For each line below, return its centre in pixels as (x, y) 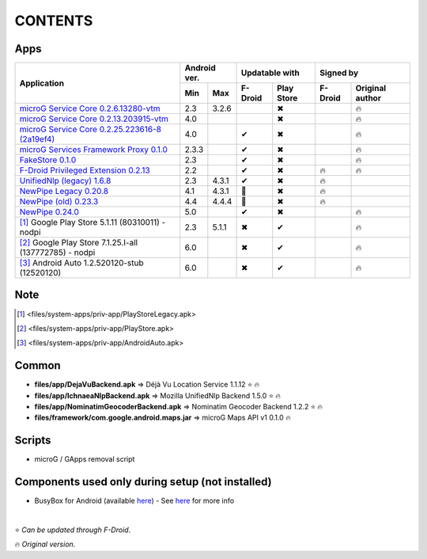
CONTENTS (54, 21)
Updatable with (270, 73)
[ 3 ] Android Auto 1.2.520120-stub (81, 263)
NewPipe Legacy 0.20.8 (64, 192)
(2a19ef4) (37, 139)
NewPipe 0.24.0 (49, 212)
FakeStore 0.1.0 (48, 160)
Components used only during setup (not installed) (143, 482)
